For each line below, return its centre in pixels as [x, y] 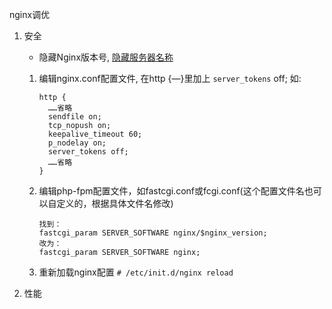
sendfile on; [74, 117]
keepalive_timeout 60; [95, 134]
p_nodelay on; [77, 143]
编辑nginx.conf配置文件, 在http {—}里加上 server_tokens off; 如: [170, 78]
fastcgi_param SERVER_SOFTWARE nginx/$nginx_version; [153, 233]
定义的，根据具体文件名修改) [115, 203]
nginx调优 [30, 14]
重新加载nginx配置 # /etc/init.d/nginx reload [136, 272]
